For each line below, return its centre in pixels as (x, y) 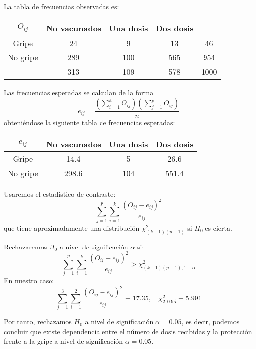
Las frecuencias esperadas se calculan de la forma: (80, 92)
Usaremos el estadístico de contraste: (60, 193)
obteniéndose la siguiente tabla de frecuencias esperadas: (90, 123)
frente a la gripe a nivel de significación (64, 341)
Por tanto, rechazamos (38, 322)
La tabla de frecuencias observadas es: (62, 6)
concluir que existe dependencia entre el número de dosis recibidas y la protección (128, 331)
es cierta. (219, 227)
